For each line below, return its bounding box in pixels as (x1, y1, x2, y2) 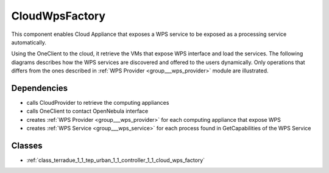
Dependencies (11, 83, 68, 93)
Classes (11, 141, 43, 150)
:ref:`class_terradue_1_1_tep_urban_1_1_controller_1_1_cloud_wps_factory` (26, 157, 205, 164)
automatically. (11, 38, 47, 46)
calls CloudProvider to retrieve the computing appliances (26, 99, 169, 107)
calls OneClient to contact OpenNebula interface (26, 107, 149, 115)
